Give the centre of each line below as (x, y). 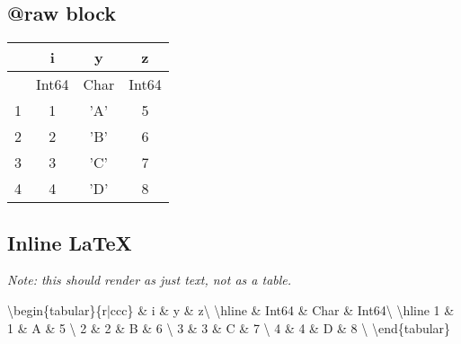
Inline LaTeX (70, 242)
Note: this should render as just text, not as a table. (150, 280)
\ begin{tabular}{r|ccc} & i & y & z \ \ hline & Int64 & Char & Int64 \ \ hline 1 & (231, 310)
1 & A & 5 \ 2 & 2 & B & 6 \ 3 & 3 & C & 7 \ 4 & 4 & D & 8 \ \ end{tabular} (229, 327)
